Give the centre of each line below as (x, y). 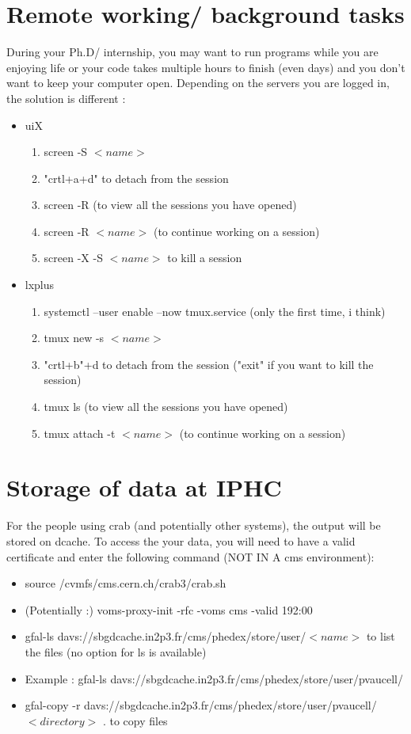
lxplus (40, 285)
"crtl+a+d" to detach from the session (136, 178)
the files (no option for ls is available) (116, 651)
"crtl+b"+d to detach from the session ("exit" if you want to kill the (209, 364)
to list (381, 636)
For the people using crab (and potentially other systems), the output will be (194, 525)
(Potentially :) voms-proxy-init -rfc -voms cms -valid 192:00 (169, 609)
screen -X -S (73, 258)
